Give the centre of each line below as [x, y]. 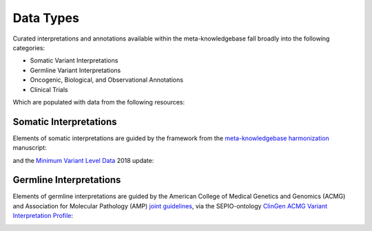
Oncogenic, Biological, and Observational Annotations [107, 80]
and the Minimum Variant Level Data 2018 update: [83, 160]
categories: [29, 47]
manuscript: [30, 148]
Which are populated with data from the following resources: [99, 102]
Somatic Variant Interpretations [74, 60]
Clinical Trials [49, 89]
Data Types [46, 18]
